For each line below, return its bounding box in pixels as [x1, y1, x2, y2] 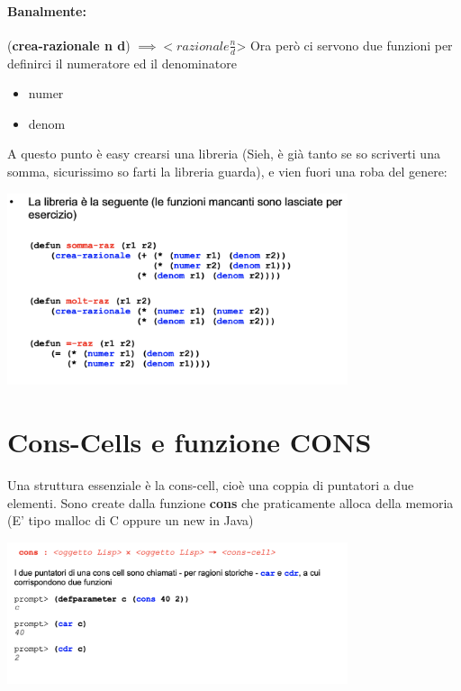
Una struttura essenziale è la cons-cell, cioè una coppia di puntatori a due [7, 475, 414, 494]
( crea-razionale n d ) [7, 35, 131, 54]
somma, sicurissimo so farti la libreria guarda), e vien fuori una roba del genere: [7, 162, 447, 180]
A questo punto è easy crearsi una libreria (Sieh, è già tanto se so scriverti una [7, 144, 440, 163]
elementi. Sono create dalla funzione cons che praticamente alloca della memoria [7, 493, 454, 512]
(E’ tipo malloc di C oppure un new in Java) [7, 511, 254, 530]
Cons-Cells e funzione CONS [7, 423, 372, 459]
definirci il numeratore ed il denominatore [7, 53, 237, 72]
